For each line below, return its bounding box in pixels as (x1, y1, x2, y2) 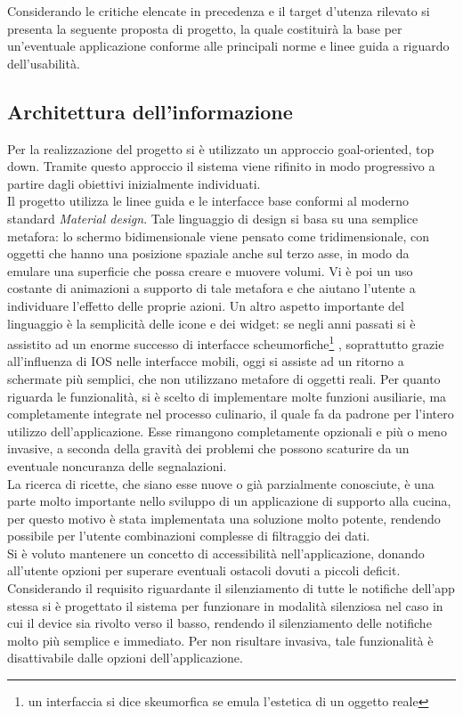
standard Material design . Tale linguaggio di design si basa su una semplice (7, 208, 418, 227)
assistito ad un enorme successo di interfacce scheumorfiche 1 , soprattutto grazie (7, 332, 444, 353)
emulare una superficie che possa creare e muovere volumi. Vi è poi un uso (7, 261, 413, 280)
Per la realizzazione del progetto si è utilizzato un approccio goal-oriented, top (7, 139, 435, 158)
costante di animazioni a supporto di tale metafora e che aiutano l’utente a (7, 279, 416, 297)
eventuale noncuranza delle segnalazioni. (7, 456, 227, 475)
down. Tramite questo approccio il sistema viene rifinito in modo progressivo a (7, 157, 435, 175)
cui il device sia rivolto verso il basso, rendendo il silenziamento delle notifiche (7, 614, 432, 632)
